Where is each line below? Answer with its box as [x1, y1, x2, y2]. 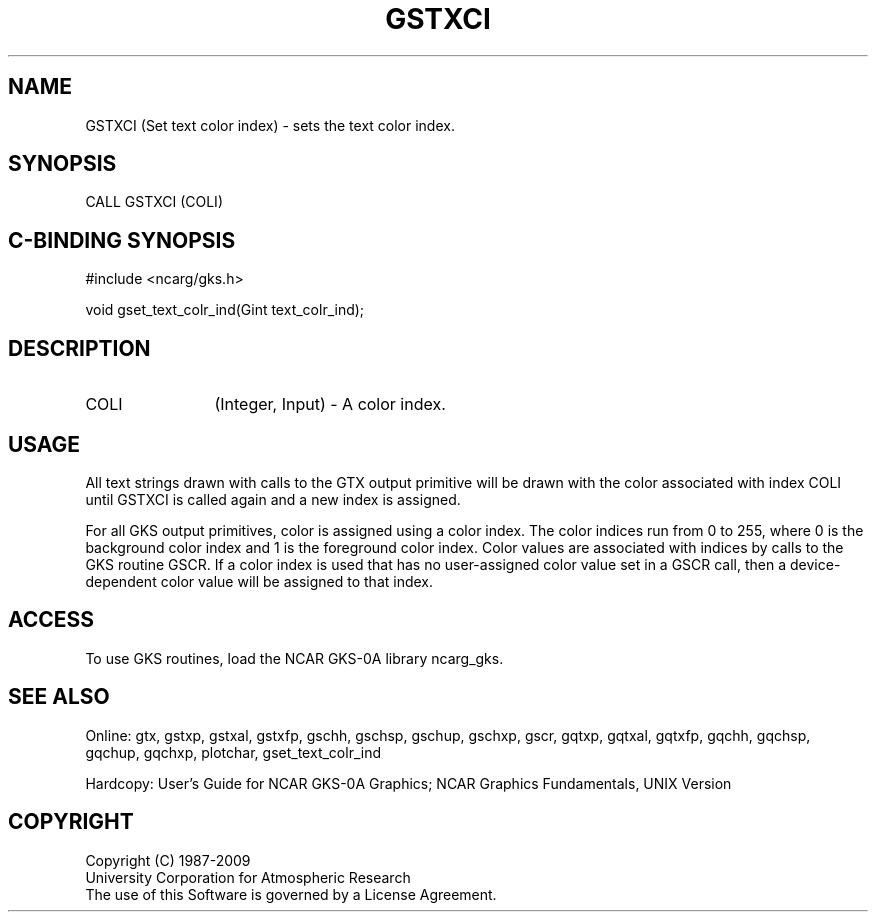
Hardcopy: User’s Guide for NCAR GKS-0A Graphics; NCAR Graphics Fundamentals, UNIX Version [85, 774, 732, 792]
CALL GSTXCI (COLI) [85, 193, 223, 211]
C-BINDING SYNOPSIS [8, 227, 236, 253]
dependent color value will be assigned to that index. [85, 572, 434, 590]
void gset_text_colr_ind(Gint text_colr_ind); [85, 301, 365, 319]
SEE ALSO [8, 684, 110, 710]
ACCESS [8, 607, 95, 633]
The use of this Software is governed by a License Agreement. [85, 885, 497, 903]
